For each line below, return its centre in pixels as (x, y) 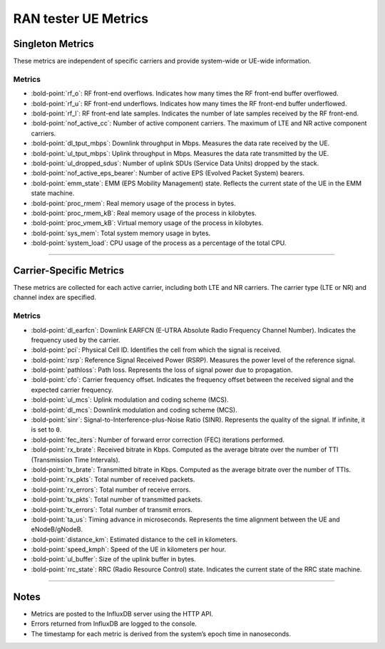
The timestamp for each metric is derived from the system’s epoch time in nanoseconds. (161, 633)
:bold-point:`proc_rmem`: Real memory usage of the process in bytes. (133, 203)
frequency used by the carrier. (76, 340)
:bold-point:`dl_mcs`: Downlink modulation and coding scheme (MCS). (134, 410)
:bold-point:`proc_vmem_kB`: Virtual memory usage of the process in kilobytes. (147, 223)
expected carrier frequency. (72, 390)
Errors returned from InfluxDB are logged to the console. (114, 624)
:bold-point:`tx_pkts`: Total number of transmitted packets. (117, 499)
